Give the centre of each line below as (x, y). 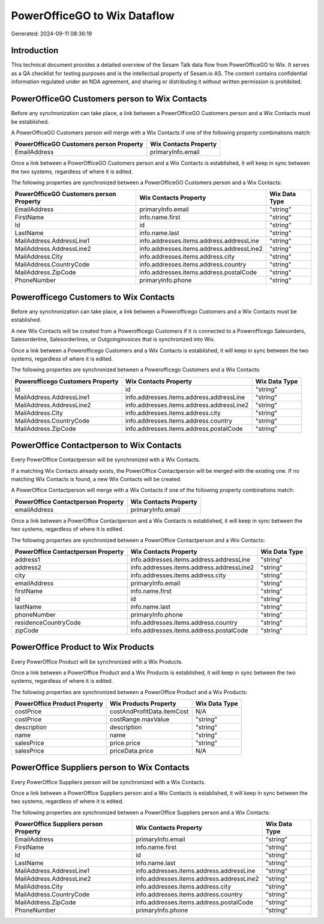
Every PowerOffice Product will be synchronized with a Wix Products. (97, 661)
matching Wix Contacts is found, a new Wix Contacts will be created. (96, 479)
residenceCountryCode (48, 622)
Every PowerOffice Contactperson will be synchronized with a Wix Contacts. (106, 460)
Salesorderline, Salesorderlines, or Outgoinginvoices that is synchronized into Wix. (113, 340)
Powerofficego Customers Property (67, 381)
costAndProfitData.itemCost (149, 712)
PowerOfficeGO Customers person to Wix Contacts (109, 99)
